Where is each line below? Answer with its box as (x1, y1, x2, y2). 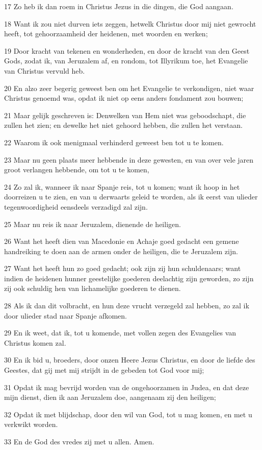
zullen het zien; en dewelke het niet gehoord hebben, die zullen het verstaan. (4, 120, 243, 130)
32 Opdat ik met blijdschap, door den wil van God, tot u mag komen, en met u (4, 409, 252, 419)
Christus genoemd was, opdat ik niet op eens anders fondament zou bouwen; (4, 93, 244, 103)
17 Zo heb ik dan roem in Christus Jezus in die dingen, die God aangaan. (4, 1, 233, 11)
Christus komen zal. (4, 337, 66, 348)
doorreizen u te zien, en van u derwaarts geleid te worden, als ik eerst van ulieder (4, 191, 258, 202)
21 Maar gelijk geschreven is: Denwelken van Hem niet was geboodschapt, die (4, 109, 246, 120)
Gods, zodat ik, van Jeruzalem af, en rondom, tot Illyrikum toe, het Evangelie (4, 55, 248, 66)
